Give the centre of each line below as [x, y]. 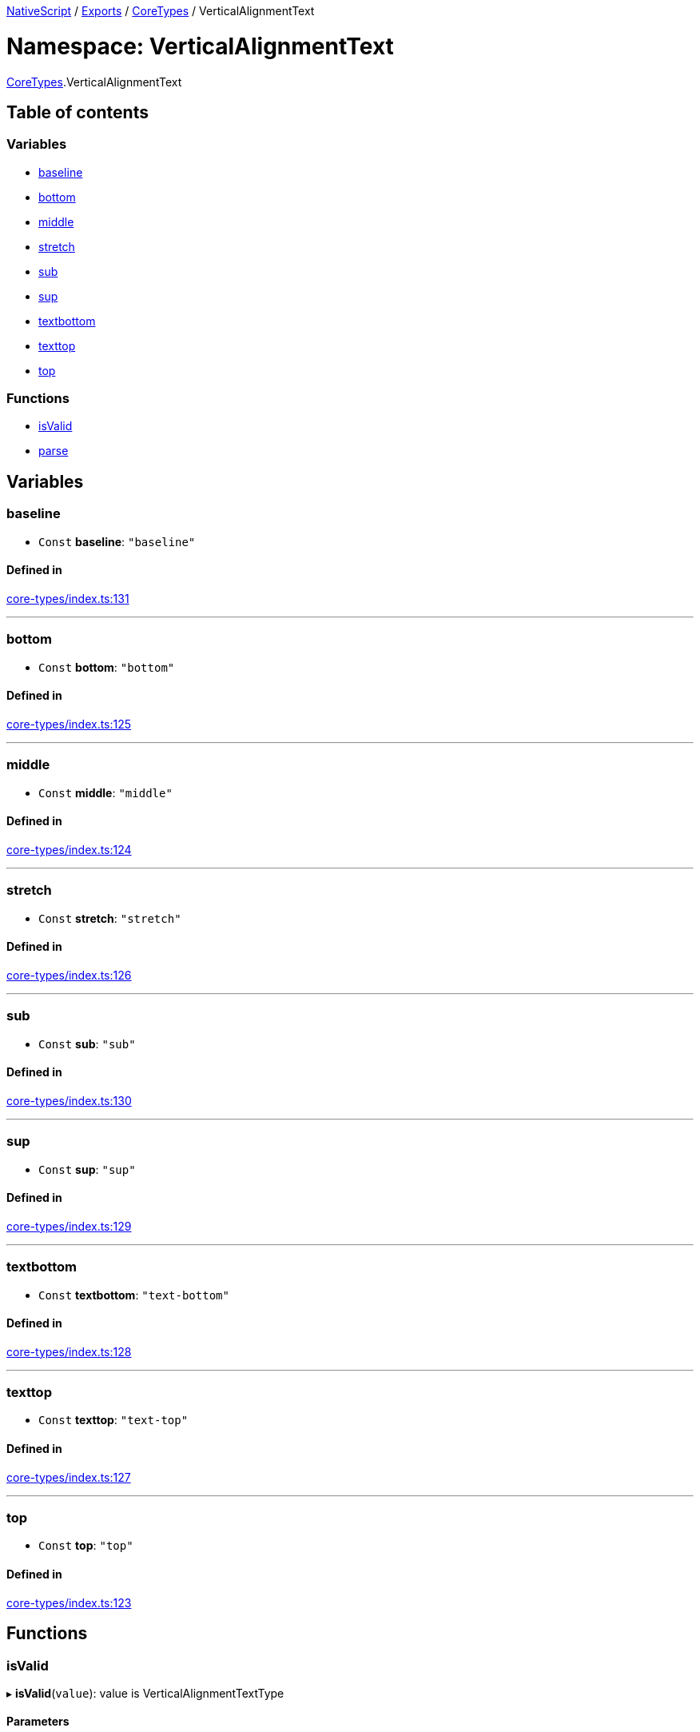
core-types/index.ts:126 [69, 975]
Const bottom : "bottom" [107, 667]
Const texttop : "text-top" [113, 1420]
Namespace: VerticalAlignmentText [200, 46]
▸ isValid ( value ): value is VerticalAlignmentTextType [145, 1693]
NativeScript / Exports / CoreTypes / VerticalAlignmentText [161, 11]
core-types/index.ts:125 [69, 724]
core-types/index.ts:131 [68, 598]
